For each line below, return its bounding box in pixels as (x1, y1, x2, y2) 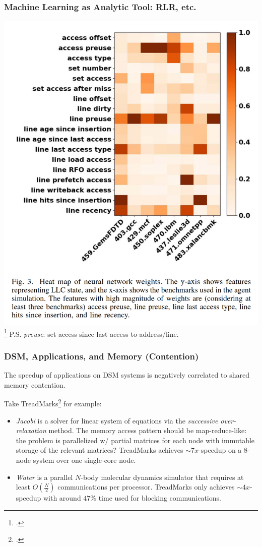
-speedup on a (199, 445, 242, 455)
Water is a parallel (16, 471, 73, 482)
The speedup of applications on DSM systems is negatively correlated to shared (4, 370, 249, 380)
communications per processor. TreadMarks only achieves (57, 481, 235, 492)
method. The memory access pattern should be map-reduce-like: (48, 425, 247, 436)
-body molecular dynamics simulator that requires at (81, 471, 244, 482)
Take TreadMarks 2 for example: (4, 397, 102, 409)
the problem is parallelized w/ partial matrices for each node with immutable (16, 435, 255, 445)
